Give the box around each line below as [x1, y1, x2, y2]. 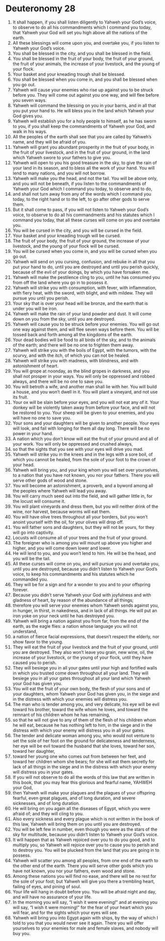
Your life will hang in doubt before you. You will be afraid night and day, [12, 889, 157, 894]
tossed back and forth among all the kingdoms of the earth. [12, 331, 133, 337]
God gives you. [12, 113, 44, 119]
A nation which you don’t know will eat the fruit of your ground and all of [12, 436, 159, 442]
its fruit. [12, 394, 28, 400]
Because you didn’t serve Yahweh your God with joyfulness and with [12, 592, 151, 598]
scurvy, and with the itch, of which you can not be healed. [12, 352, 130, 358]
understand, [12, 628, 38, 634]
